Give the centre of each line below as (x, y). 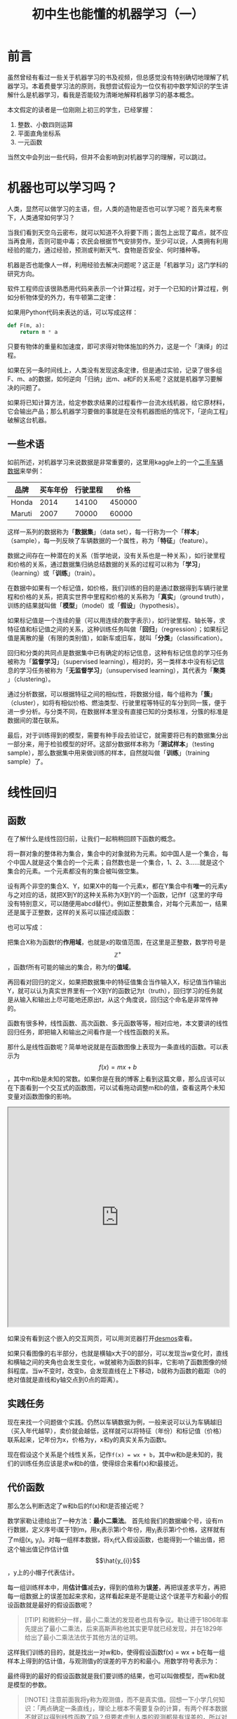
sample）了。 (27, 762)
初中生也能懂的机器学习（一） (117, 14)
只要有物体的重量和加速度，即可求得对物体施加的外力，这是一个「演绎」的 (115, 346)
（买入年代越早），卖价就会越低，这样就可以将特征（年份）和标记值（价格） (116, 1431)
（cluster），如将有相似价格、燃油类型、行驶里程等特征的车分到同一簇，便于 (117, 703)
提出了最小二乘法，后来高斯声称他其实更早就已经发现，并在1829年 (127, 1629)
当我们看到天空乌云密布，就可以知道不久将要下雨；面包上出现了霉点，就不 (115, 232)
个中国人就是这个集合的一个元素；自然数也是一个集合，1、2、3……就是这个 (116, 863)
